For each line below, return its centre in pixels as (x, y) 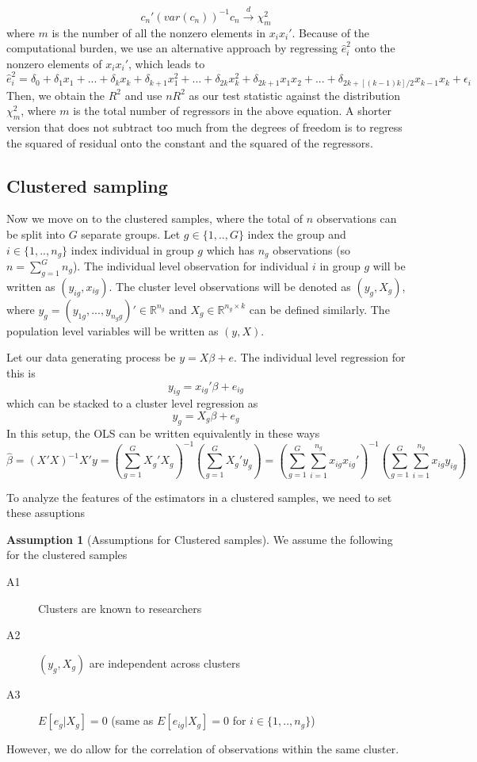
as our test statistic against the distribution (295, 95)
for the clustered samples (67, 555)
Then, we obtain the (56, 95)
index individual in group (132, 249)
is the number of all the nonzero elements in (159, 32)
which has (231, 249)
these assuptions (46, 513)
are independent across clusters (164, 662)
